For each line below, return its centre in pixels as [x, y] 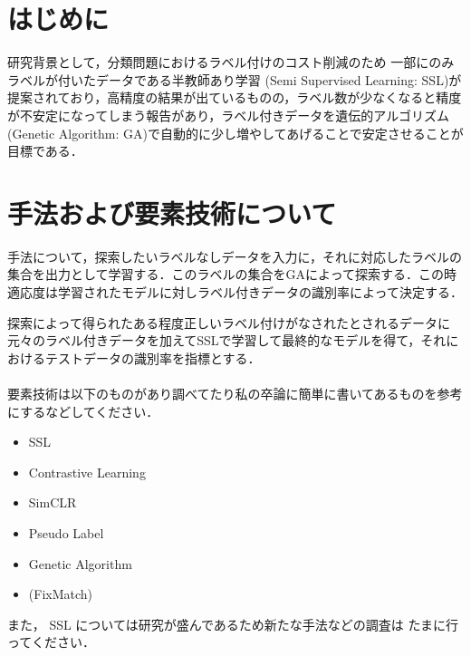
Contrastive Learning [87, 472]
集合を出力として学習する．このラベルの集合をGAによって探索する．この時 [232, 274]
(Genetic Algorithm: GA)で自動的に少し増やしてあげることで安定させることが [235, 133]
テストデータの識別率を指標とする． [153, 357]
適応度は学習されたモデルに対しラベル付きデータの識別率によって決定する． [235, 292]
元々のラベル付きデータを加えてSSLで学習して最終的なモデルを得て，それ [227, 340]
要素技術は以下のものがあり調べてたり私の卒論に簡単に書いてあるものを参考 [235, 393]
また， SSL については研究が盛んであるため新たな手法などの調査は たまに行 [233, 624]
